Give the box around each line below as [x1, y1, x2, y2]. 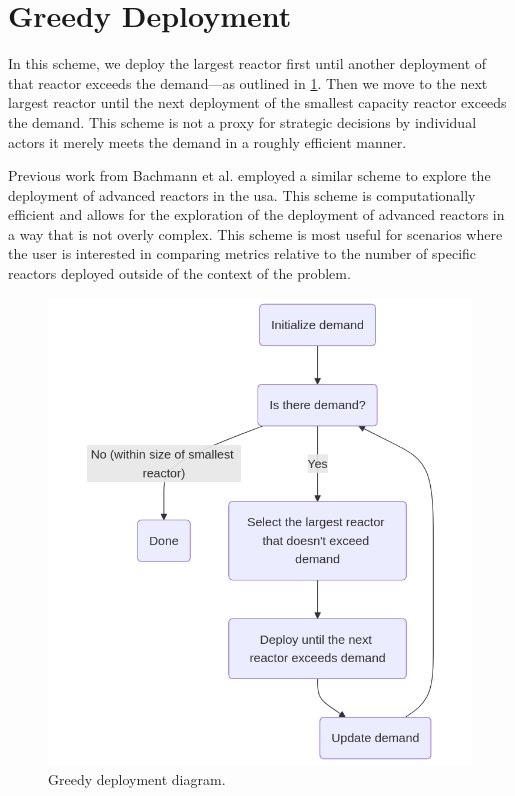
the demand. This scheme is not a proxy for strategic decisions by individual [8, 111, 477, 132]
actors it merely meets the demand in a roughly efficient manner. [8, 131, 407, 152]
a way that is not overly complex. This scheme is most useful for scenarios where [8, 223, 503, 244]
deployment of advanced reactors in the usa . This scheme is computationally [8, 184, 476, 205]
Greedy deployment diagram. [48, 768, 226, 789]
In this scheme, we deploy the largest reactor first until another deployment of [8, 53, 487, 74]
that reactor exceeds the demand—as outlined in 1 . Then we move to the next [8, 72, 488, 93]
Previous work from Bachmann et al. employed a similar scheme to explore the [8, 165, 491, 186]
